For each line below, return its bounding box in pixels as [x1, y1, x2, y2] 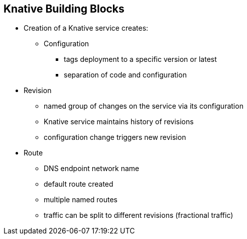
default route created [44, 180, 113, 189]
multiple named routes [44, 195, 117, 204]
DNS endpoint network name [44, 164, 140, 173]
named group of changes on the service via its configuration [44, 102, 243, 111]
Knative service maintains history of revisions [44, 117, 194, 126]
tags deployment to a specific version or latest [64, 55, 217, 64]
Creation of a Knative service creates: [24, 24, 149, 33]
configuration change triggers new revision [44, 133, 186, 142]
